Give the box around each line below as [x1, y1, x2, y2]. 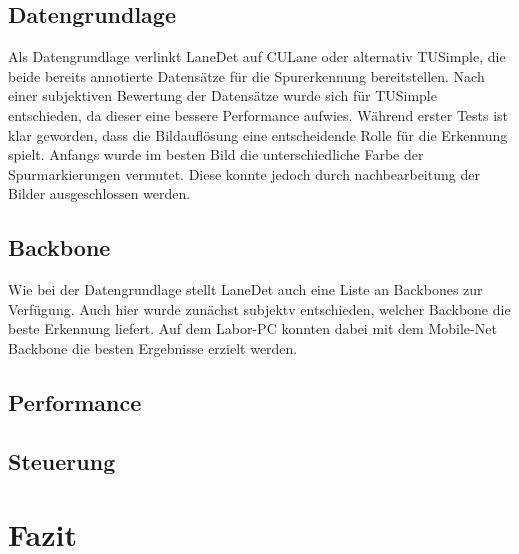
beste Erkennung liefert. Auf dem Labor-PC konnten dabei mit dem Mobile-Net [8, 318, 497, 339]
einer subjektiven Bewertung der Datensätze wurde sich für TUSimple [8, 85, 437, 106]
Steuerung [8, 445, 116, 476]
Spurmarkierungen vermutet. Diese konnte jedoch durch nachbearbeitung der [8, 163, 480, 184]
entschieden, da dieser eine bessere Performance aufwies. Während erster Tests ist [8, 104, 509, 125]
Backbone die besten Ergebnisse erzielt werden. [8, 337, 298, 358]
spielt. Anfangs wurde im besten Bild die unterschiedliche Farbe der [8, 144, 424, 165]
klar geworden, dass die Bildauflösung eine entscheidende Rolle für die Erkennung [8, 124, 508, 145]
